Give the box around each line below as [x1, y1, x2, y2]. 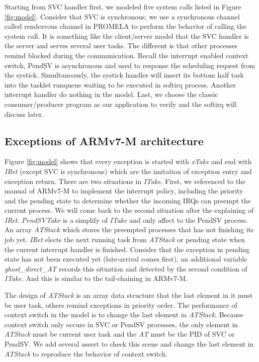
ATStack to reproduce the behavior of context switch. [4, 348, 168, 359]
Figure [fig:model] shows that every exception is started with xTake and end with [4, 156, 252, 167]
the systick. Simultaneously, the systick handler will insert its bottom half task [4, 70, 244, 80]
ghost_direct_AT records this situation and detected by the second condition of [4, 263, 248, 273]
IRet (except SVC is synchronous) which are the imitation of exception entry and [4, 166, 252, 176]
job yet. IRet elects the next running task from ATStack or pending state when [4, 234, 245, 245]
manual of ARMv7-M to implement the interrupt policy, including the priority [4, 185, 243, 196]
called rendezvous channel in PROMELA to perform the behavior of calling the [4, 21, 247, 31]
